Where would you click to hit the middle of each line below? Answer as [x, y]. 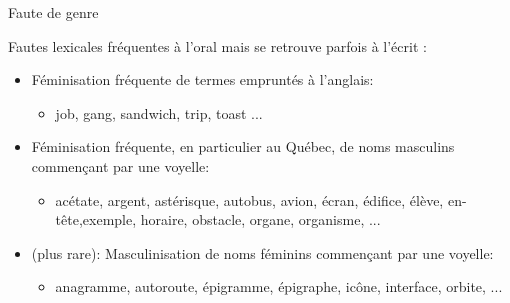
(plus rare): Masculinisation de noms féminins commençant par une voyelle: [262, 252]
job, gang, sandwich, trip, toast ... [159, 112]
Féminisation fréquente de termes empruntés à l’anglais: [202, 79]
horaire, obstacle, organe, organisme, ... [260, 219]
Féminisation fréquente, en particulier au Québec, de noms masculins [243, 146]
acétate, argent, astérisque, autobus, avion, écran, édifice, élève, [249, 199]
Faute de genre [53, 12]
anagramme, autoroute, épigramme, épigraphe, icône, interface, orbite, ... [279, 286]
